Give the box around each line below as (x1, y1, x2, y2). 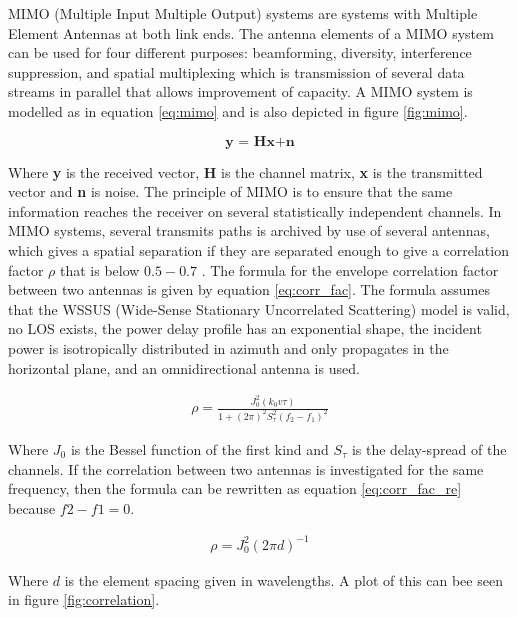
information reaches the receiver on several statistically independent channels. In (8, 200, 502, 221)
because (8, 497, 56, 518)
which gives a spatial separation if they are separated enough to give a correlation (8, 239, 509, 260)
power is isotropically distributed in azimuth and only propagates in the (8, 337, 449, 358)
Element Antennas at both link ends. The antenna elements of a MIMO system (8, 22, 494, 43)
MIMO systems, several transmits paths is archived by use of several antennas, (8, 220, 491, 241)
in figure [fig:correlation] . (8, 589, 160, 610)
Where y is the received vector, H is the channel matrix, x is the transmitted (8, 161, 483, 182)
